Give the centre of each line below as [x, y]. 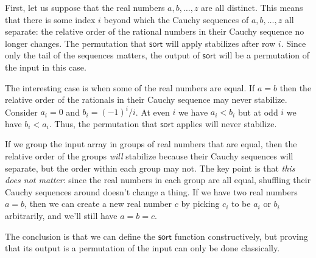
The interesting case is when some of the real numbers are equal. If [130, 87]
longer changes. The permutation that [76, 43]
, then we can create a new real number [98, 204]
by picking [200, 204]
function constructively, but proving [241, 236]
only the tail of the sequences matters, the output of [102, 55]
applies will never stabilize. [227, 123]
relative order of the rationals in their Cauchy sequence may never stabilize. [146, 99]
